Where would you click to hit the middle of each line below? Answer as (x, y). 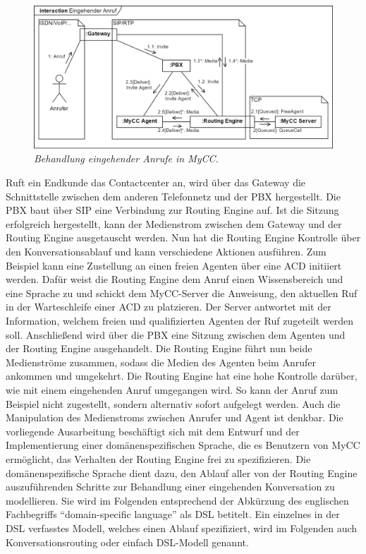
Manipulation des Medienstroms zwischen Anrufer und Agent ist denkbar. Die (175, 417)
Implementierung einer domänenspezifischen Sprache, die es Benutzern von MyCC (183, 445)
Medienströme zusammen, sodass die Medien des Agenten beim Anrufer (161, 362)
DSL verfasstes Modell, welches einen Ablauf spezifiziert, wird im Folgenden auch (182, 528)
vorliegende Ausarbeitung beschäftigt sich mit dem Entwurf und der (153, 431)
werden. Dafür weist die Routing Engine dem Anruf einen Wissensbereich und (175, 279)
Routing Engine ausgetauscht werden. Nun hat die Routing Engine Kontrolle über (183, 237)
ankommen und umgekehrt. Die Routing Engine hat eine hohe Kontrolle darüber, (182, 376)
